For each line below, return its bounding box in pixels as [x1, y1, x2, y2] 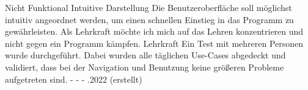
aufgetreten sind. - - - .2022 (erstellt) [5, 72, 142, 85]
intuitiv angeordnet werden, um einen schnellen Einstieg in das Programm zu [5, 13, 294, 26]
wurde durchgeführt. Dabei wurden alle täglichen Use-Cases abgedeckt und [5, 49, 286, 61]
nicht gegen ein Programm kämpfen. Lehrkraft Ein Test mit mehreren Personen [5, 36, 304, 49]
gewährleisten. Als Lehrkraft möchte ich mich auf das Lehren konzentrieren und [5, 25, 304, 38]
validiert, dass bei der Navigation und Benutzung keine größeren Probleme [5, 60, 284, 73]
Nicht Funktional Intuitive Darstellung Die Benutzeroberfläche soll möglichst [5, 1, 292, 13]
